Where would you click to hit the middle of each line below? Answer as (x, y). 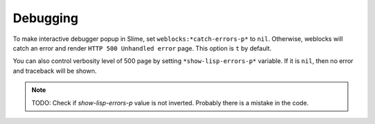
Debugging (46, 18)
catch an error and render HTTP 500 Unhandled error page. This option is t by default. (142, 48)
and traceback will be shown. (55, 71)
